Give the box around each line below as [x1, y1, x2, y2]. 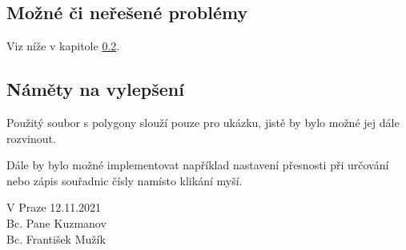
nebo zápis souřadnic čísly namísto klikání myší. [6, 172, 243, 188]
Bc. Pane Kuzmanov [6, 214, 107, 231]
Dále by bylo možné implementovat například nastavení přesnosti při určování [6, 157, 389, 173]
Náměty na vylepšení [6, 77, 184, 101]
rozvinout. [6, 129, 56, 146]
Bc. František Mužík [6, 230, 106, 247]
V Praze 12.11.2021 [6, 199, 102, 216]
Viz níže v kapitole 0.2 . [6, 38, 120, 54]
